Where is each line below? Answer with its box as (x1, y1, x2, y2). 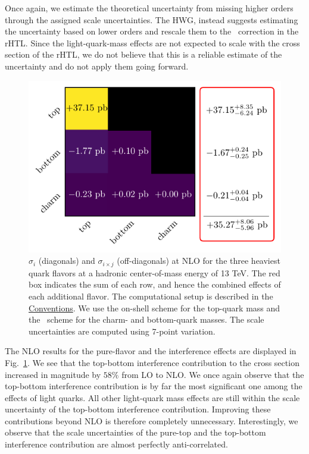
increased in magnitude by (5, 368, 101, 380)
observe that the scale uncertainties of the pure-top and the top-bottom (5, 426, 266, 439)
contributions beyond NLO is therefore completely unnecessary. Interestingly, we (5, 414, 298, 427)
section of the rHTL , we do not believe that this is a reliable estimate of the (5, 48, 282, 61)
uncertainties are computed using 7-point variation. (29, 324, 216, 337)
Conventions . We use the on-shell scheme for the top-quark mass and (29, 301, 280, 314)
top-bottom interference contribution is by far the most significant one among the (5, 380, 302, 392)
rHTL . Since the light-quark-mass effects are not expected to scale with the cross (5, 36, 300, 49)
